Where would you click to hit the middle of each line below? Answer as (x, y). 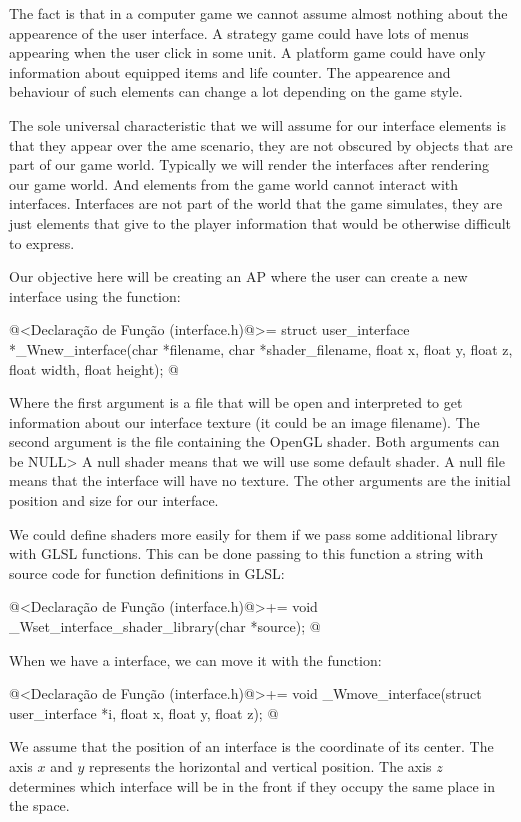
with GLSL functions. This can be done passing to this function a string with (246, 553)
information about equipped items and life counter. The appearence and (230, 71)
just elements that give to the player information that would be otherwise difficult (260, 222)
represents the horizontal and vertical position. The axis (260, 766)
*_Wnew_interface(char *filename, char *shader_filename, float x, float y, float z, (261, 348)
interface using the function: (95, 295)
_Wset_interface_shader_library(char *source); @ (165, 626)
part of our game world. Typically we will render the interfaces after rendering (249, 164)
